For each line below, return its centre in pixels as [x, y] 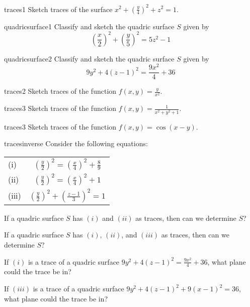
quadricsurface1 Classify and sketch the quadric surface [89, 26]
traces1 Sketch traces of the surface [58, 9]
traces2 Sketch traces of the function [60, 91]
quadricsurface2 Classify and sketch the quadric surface [89, 58]
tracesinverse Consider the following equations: [76, 143]
